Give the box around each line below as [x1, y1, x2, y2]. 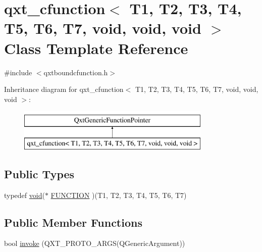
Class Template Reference [4, 37, 188, 58]
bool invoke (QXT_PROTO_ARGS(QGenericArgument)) [4, 238, 185, 248]
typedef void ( [4, 189, 45, 200]
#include [4, 67, 32, 77]
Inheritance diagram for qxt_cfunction [4, 84, 124, 94]
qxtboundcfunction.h [43, 67, 108, 77]
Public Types [4, 166, 75, 181]
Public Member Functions [4, 214, 142, 230]
